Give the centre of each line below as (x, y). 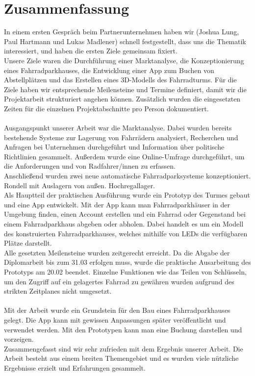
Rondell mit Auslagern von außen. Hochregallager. (80, 185)
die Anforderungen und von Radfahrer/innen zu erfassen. (90, 166)
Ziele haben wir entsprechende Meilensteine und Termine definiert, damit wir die (125, 89)
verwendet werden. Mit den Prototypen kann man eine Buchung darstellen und (123, 329)
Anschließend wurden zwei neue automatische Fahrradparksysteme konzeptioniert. (127, 176)
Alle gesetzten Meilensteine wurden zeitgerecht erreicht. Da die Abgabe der (117, 252)
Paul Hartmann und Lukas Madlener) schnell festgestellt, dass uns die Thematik (125, 41)
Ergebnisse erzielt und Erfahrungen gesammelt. (75, 367)
